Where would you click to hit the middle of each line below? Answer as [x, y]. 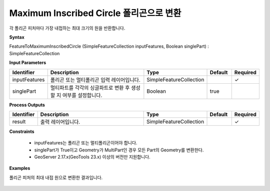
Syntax [17, 37]
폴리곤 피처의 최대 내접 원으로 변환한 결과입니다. [56, 177]
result [19, 121]
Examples [20, 168]
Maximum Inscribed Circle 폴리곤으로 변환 [95, 13]
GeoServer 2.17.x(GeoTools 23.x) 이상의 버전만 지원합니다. [92, 157]
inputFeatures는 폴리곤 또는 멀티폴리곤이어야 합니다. [86, 143]
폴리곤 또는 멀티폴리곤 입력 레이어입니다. [95, 80]
